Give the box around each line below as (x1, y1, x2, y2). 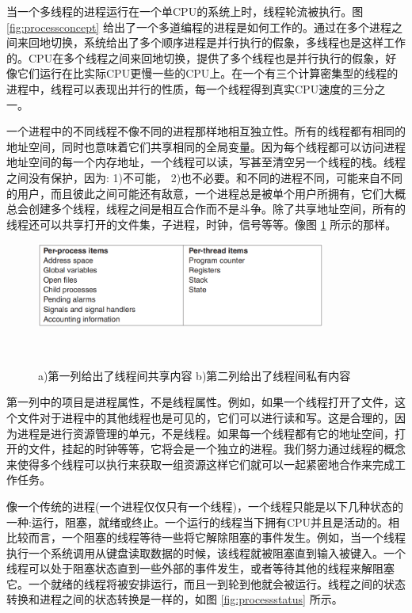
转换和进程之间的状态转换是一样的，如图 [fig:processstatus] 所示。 (6, 591, 343, 607)
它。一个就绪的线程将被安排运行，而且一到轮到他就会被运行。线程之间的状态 (6, 575, 406, 592)
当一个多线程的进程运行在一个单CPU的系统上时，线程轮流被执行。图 (6, 3, 364, 19)
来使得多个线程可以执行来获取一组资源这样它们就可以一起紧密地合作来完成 (6, 455, 395, 472)
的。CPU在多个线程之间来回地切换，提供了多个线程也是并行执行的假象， (6, 49, 386, 66)
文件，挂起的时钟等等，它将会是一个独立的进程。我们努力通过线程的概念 (28, 440, 406, 457)
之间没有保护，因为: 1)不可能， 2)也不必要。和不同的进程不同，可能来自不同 (6, 169, 403, 185)
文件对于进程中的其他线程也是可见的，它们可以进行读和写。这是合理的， (17, 409, 395, 425)
